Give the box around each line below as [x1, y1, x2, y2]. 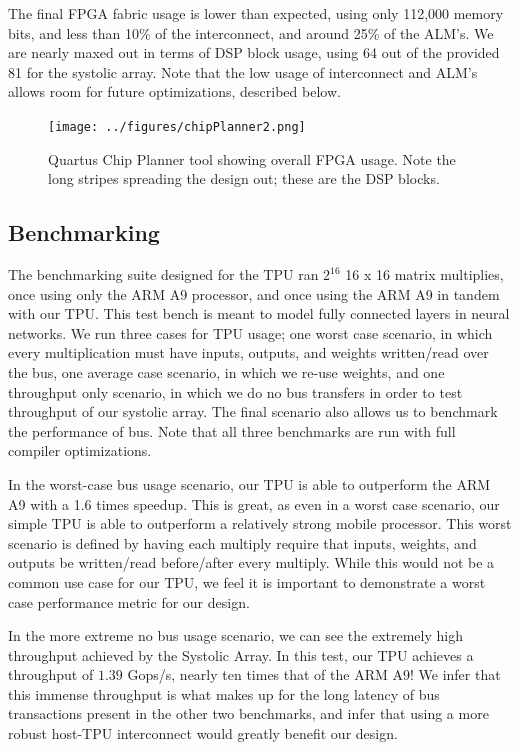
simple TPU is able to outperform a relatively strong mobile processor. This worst [8, 513, 512, 534]
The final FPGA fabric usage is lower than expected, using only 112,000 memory [8, 3, 504, 23]
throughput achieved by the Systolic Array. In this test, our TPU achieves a [8, 644, 474, 665]
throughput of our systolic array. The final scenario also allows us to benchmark [8, 401, 498, 422]
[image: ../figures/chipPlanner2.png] [48, 119, 306, 134]
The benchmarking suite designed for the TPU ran [8, 264, 319, 285]
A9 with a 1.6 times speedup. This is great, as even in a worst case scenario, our [8, 493, 500, 514]
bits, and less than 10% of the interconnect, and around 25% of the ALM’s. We [8, 22, 494, 43]
